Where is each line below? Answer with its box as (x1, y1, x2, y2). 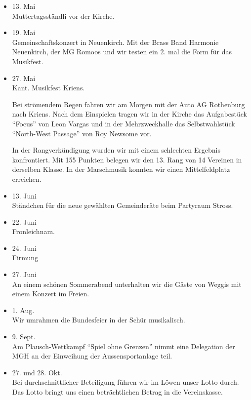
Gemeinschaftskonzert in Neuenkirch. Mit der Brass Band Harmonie (12, 37, 219, 47)
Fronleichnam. (12, 226, 55, 237)
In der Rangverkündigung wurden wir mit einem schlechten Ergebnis (12, 145, 220, 155)
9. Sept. (12, 331, 36, 342)
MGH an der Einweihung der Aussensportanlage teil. (12, 351, 172, 361)
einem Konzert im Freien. (12, 288, 89, 299)
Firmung (12, 252, 39, 263)
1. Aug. (12, 305, 35, 315)
